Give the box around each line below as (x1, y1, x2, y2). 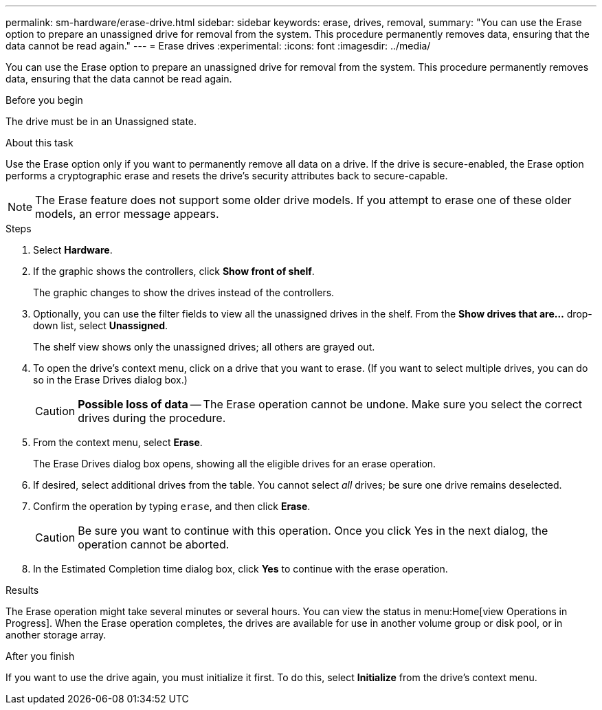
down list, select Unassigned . (33, 320, 168, 331)
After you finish (5, 650, 75, 662)
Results (5, 584, 39, 596)
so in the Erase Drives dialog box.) (33, 374, 188, 386)
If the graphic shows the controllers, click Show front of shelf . (33, 265, 315, 277)
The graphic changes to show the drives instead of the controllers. (33, 287, 335, 298)
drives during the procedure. (78, 411, 226, 425)
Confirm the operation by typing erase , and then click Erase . (33, 500, 311, 512)
